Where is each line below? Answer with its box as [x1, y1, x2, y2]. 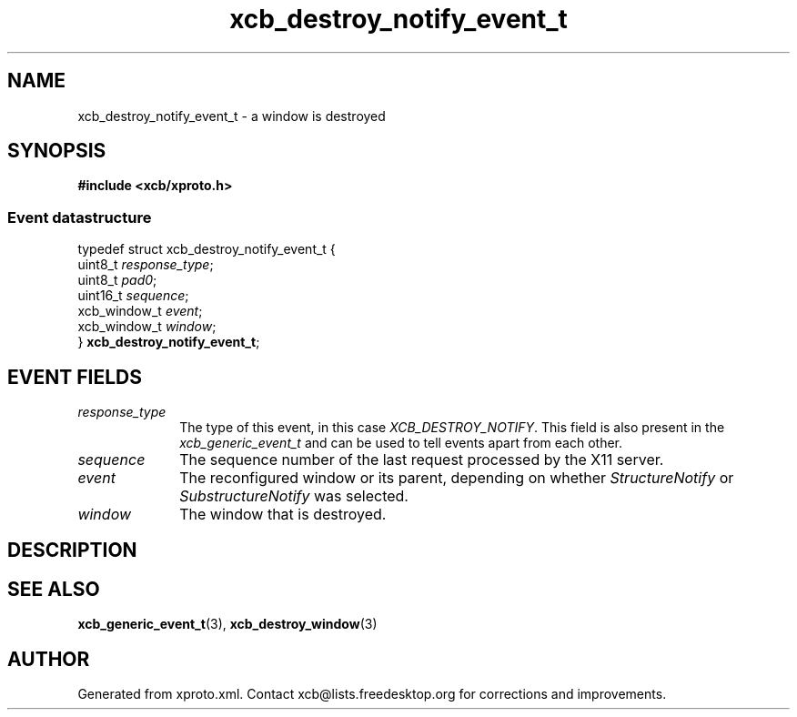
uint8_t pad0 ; [77, 272, 157, 288]
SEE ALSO [7, 577, 100, 601]
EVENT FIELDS [7, 365, 142, 389]
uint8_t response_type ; [77, 257, 214, 273]
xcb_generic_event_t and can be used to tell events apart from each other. [179, 435, 623, 451]
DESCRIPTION [7, 539, 137, 562]
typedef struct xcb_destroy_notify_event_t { [77, 241, 336, 258]
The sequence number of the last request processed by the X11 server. [179, 450, 664, 470]
